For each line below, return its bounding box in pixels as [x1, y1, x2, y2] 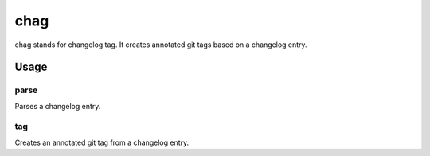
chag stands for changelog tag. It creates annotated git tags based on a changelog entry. [14, 40, 307, 49]
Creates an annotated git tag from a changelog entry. [14, 138, 190, 147]
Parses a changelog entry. [14, 101, 101, 111]
